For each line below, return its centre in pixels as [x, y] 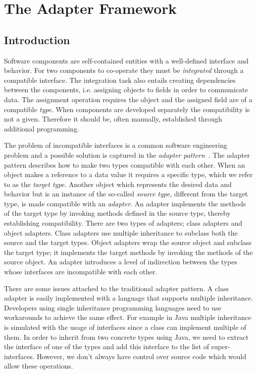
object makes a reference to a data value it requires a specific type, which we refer [128, 174]
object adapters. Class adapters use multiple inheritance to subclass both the [121, 232]
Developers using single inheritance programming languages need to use [113, 307]
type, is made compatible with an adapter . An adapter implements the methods [125, 203]
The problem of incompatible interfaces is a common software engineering [116, 145]
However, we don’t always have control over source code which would [142, 356]
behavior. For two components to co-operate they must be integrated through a [124, 70]
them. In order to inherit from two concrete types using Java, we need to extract [127, 337]
